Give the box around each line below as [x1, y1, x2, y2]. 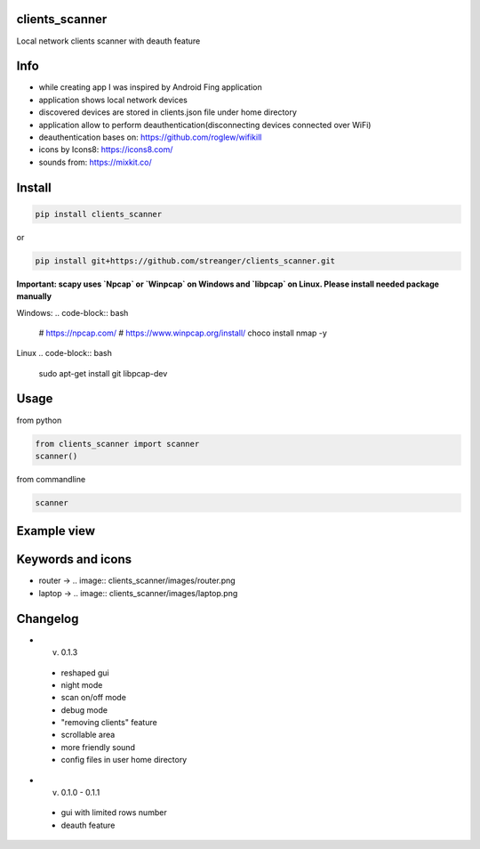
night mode [60, 679, 103, 690]
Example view [16, 523, 96, 538]
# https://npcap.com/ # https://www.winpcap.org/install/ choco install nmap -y [38, 327, 328, 338]
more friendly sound [60, 741, 135, 752]
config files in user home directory [60, 755, 188, 765]
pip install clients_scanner [35, 209, 163, 219]
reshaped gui [60, 667, 110, 678]
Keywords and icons [16, 552, 132, 567]
